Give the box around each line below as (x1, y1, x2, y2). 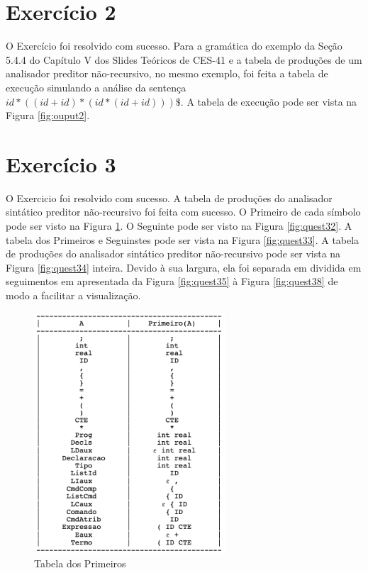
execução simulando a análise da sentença (6, 79, 186, 94)
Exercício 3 (6, 149, 116, 178)
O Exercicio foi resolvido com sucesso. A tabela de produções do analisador (6, 190, 333, 205)
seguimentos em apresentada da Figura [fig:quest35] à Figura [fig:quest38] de (6, 274, 338, 289)
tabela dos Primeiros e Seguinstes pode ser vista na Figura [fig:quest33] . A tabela (6, 232, 359, 247)
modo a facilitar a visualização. (6, 287, 141, 302)
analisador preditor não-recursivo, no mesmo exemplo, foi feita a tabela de (6, 66, 328, 81)
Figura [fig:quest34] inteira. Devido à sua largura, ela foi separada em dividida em (6, 260, 362, 274)
